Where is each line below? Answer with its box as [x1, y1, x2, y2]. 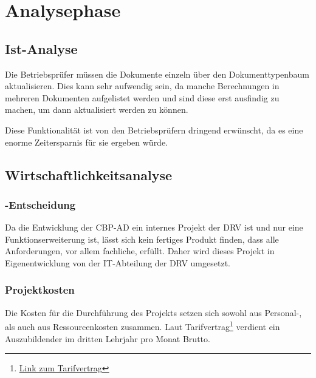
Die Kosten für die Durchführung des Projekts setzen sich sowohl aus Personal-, [5, 306, 302, 319]
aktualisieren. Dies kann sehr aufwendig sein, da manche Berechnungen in [5, 79, 280, 92]
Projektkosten [5, 282, 75, 297]
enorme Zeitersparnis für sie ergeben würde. [5, 135, 168, 148]
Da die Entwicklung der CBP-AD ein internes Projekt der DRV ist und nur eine [5, 221, 303, 234]
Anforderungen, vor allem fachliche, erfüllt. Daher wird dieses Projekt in [5, 245, 275, 257]
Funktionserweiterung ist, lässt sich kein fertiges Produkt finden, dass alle [5, 232, 279, 245]
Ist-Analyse [5, 39, 78, 58]
